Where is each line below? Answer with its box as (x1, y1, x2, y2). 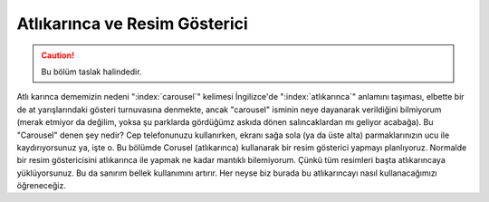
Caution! (41, 50, 75, 61)
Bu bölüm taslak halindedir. (41, 66, 142, 77)
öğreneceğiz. (16, 180, 67, 191)
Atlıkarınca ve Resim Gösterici (16, 14, 248, 34)
